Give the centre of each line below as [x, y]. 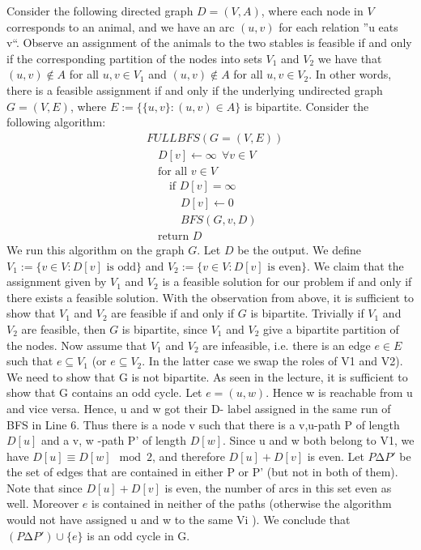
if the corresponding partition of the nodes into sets [134, 58]
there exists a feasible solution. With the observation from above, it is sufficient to [210, 297]
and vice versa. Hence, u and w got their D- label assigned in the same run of [199, 408]
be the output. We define [299, 249]
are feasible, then [64, 328]
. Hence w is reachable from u [339, 392]
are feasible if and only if [173, 313]
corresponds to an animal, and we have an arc [121, 26]
